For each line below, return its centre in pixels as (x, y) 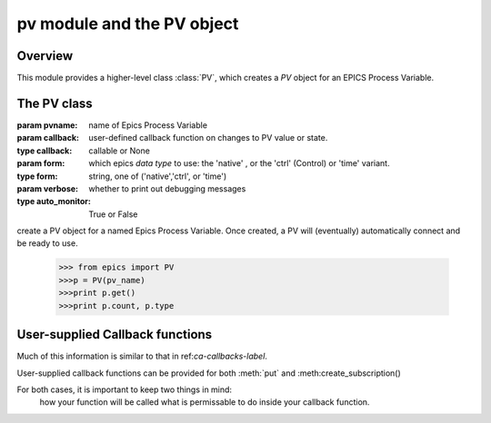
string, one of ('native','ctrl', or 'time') (158, 176)
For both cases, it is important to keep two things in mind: (124, 389)
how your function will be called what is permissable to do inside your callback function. (205, 402)
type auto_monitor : (54, 202)
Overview (45, 56)
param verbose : (48, 188)
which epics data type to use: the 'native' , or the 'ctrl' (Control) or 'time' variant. (239, 163)
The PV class (55, 103)
